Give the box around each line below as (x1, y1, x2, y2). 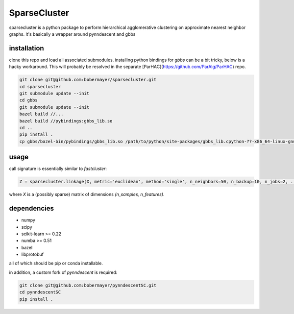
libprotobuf (21, 251, 44, 257)
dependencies (9, 204, 54, 213)
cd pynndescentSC (19, 290, 61, 295)
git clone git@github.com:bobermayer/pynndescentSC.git (19, 282, 157, 288)
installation (9, 44, 44, 52)
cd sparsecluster (19, 84, 61, 89)
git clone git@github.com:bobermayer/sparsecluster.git (19, 77, 157, 83)
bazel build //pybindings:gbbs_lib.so (19, 118, 113, 123)
